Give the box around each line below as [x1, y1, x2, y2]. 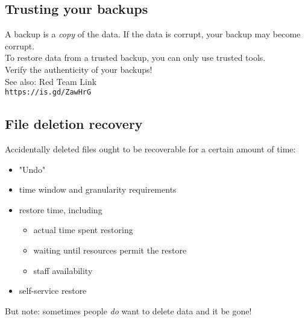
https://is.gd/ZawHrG [5, 88, 92, 97]
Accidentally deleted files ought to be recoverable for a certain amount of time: [5, 143, 296, 155]
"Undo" [19, 163, 46, 175]
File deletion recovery [5, 114, 143, 133]
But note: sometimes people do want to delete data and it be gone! [5, 304, 252, 317]
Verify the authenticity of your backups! [5, 63, 152, 75]
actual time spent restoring [33, 223, 133, 236]
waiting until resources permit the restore [33, 244, 187, 256]
